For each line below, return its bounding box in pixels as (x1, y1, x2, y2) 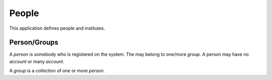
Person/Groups (9, 38, 59, 47)
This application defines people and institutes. (9, 25, 105, 31)
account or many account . (9, 58, 64, 64)
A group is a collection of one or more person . (9, 68, 105, 74)
